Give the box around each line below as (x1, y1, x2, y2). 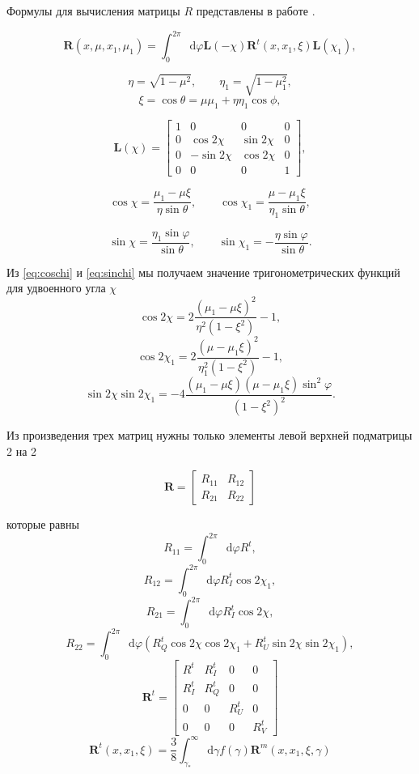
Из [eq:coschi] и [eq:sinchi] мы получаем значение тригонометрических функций (6, 263, 400, 280)
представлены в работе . (196, 2, 315, 19)
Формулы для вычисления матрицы (6, 2, 180, 19)
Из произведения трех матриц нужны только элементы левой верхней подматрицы (6, 427, 413, 444)
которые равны (6, 516, 79, 533)
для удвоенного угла (6, 279, 106, 296)
